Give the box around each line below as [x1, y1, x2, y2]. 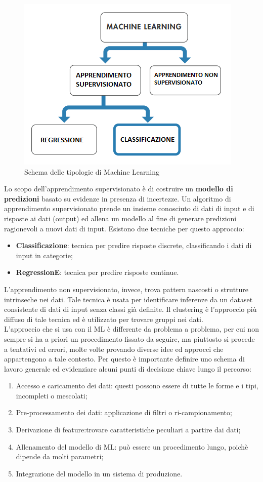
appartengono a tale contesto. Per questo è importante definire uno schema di [4, 353, 245, 364]
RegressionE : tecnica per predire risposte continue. [16, 267, 179, 277]
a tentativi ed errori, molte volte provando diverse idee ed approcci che [4, 343, 224, 354]
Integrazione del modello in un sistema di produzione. [16, 468, 183, 478]
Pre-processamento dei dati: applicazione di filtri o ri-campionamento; [16, 407, 232, 418]
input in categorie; [16, 250, 73, 260]
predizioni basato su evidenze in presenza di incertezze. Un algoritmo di [4, 193, 231, 204]
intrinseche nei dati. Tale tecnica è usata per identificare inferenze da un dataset [4, 294, 253, 304]
